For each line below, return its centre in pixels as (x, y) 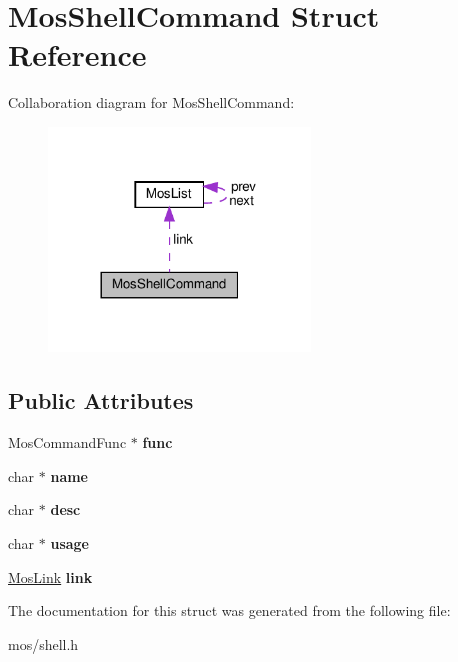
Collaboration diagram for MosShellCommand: (151, 102)
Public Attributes (101, 400)
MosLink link (50, 576)
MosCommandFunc (67, 442)
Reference (77, 54)
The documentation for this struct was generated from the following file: (229, 610)
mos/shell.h (43, 643)
